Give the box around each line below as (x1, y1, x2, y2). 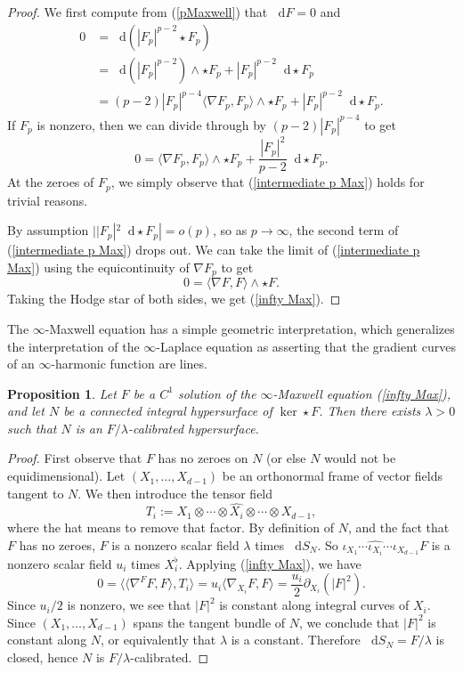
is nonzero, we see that (67, 596, 191, 614)
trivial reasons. (7, 191, 88, 209)
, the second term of (288, 221, 399, 239)
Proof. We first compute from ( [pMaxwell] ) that (7, 3, 268, 20)
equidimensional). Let (7, 466, 126, 485)
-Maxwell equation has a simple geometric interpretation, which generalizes (45, 319, 455, 337)
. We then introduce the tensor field (77, 483, 273, 502)
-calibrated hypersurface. (128, 418, 259, 437)
